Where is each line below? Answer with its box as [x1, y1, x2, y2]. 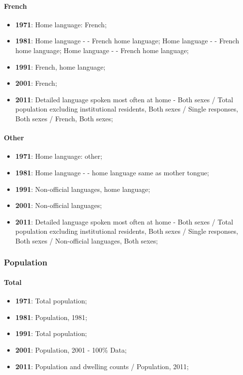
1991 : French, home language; [15, 61, 106, 72]
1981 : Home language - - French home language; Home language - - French [15, 36, 239, 46]
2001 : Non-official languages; [15, 200, 102, 210]
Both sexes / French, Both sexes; [15, 113, 113, 123]
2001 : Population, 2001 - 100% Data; [15, 344, 127, 355]
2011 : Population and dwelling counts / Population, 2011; [15, 361, 189, 371]
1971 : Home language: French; [15, 19, 107, 29]
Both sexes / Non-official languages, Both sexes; [15, 235, 158, 245]
